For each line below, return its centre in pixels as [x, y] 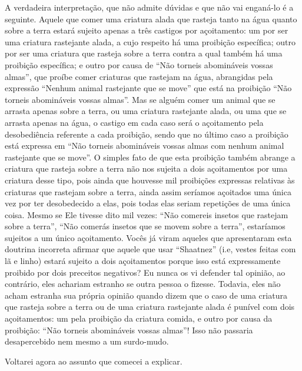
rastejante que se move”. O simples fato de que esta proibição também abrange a [150, 157]
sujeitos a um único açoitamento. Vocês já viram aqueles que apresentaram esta [148, 237]
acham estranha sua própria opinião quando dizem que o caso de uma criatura [146, 295]
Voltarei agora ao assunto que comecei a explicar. [94, 361]
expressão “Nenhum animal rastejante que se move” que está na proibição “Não [148, 88]
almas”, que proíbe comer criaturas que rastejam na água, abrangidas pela [139, 76]
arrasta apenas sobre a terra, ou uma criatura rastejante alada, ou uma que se [146, 111]
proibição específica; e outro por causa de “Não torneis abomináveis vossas [139, 64]
